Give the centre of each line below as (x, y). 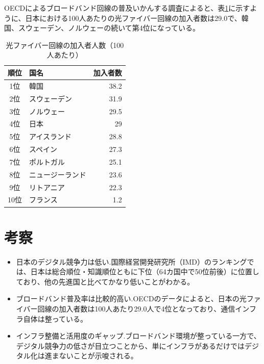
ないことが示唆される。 (98, 356)
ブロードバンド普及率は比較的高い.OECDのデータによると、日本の (128, 298)
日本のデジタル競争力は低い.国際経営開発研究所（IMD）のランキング (131, 261)
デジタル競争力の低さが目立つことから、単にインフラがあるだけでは (130, 345)
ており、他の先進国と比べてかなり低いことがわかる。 (105, 281)
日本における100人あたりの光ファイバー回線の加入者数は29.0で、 (133, 18)
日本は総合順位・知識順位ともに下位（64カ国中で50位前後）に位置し (145, 271)
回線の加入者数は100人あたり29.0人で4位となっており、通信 (136, 308)
